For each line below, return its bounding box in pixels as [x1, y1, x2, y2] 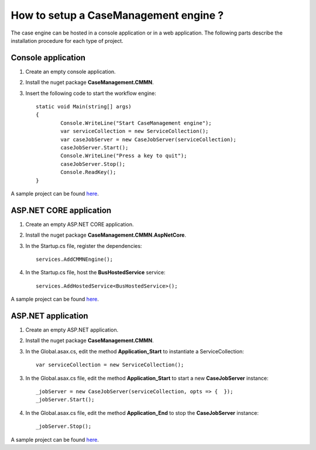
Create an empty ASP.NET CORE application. [25, 220, 134, 228]
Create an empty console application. [25, 68, 116, 75]
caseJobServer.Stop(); [60, 161, 126, 167]
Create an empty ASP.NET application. [25, 326, 119, 333]
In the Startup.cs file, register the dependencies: [25, 242, 142, 249]
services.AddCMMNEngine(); [36, 256, 114, 262]
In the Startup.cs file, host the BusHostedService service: [25, 269, 166, 276]
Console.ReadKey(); [60, 169, 116, 176]
